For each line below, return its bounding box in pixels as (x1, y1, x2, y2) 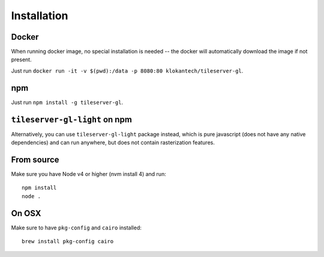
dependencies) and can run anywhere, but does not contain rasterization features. (11, 139, 215, 147)
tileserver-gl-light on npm (11, 114, 132, 124)
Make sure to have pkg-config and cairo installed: (11, 224, 142, 231)
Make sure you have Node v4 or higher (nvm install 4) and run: (11, 170, 166, 177)
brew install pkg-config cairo (22, 238, 114, 245)
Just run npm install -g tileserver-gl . (11, 98, 124, 106)
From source (11, 154, 59, 165)
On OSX (11, 208, 41, 219)
